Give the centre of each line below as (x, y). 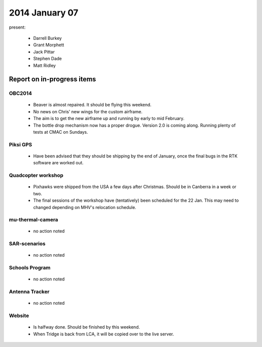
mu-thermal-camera (33, 220)
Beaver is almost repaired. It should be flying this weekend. (92, 105)
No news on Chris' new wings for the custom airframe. (88, 111)
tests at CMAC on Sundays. (61, 132)
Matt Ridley (44, 65)
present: (17, 27)
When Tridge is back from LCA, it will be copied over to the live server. (104, 334)
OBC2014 (20, 93)
